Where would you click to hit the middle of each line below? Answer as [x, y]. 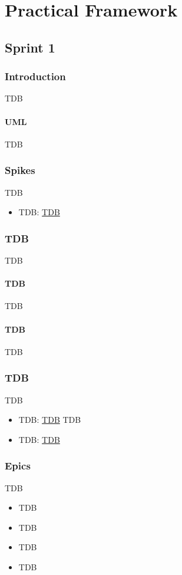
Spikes [20, 170]
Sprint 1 [30, 47]
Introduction [35, 76]
